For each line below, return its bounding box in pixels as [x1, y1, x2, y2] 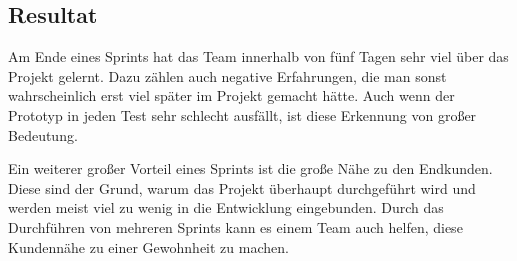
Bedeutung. [8, 124, 78, 145]
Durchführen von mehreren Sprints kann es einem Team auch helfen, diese [8, 216, 463, 237]
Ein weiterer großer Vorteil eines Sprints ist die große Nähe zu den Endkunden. [8, 158, 493, 179]
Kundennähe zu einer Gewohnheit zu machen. [8, 236, 289, 257]
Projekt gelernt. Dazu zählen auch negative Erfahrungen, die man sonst [8, 65, 447, 86]
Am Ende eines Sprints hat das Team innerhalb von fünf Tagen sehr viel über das [8, 46, 509, 67]
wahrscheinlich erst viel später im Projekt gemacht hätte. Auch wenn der [8, 85, 455, 106]
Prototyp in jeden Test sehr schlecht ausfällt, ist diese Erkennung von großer [8, 104, 477, 125]
